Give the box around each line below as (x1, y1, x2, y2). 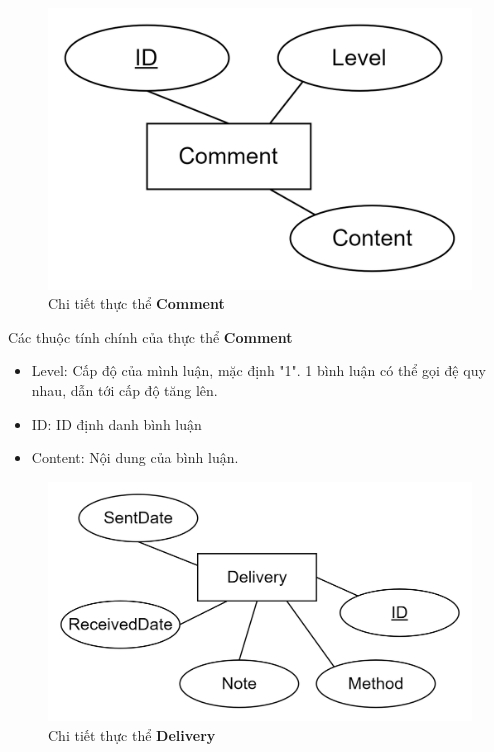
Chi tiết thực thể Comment (48, 293, 225, 314)
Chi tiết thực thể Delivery (48, 725, 216, 746)
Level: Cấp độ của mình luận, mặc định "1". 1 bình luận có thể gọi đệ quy (31, 360, 486, 381)
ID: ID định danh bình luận (31, 413, 202, 434)
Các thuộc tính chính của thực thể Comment (8, 326, 293, 347)
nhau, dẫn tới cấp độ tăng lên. (31, 379, 218, 400)
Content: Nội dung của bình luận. (31, 447, 239, 468)
